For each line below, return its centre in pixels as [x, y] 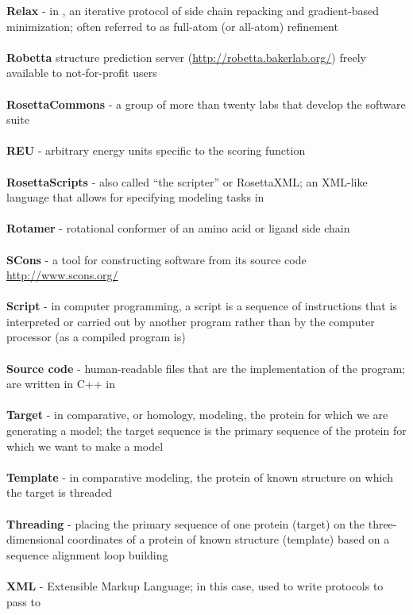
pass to [23, 601]
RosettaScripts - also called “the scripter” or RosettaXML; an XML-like [187, 181]
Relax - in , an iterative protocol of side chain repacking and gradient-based [193, 10]
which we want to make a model [85, 446]
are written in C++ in [61, 384]
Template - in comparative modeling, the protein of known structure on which [200, 477]
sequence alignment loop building [87, 554]
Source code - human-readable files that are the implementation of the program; [206, 368]
